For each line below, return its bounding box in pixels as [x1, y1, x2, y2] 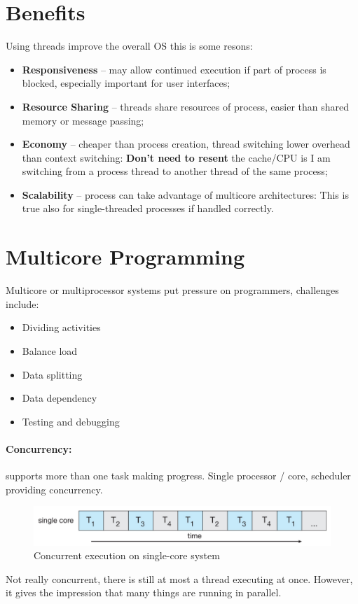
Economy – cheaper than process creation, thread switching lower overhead [22, 136, 350, 151]
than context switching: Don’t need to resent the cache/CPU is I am [22, 150, 331, 164]
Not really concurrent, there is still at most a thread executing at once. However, [6, 571, 353, 586]
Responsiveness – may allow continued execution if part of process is [22, 62, 326, 76]
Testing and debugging [22, 414, 120, 428]
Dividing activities [22, 320, 101, 335]
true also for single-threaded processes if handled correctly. [22, 201, 274, 216]
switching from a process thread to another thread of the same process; [22, 164, 328, 178]
